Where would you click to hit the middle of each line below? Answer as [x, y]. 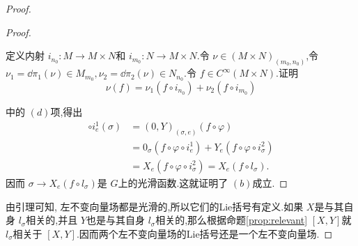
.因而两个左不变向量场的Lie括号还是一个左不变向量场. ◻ [204, 233]
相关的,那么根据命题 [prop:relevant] [232, 220]
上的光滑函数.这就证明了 [173, 182]
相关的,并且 [52, 220]
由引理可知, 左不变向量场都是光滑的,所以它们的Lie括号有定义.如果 [155, 206]
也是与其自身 [115, 220]
